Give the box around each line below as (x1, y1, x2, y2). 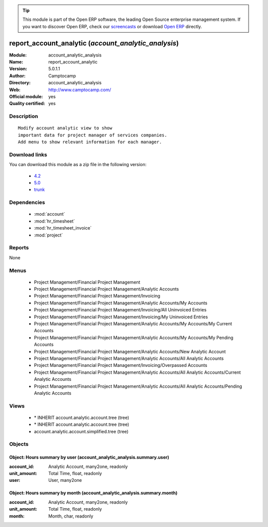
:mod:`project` (34, 232, 63, 238)
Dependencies (9, 199, 46, 206)
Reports (9, 244, 29, 251)
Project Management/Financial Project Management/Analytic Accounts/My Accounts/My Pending (34, 335, 233, 341)
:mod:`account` (34, 211, 66, 217)
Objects (9, 441, 29, 448)
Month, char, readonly (48, 513, 94, 519)
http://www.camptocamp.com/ (48, 87, 111, 93)
